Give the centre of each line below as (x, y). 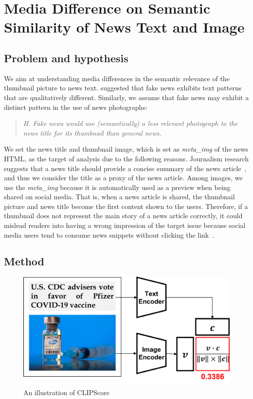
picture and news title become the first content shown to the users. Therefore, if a (126, 206)
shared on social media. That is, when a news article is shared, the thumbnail (119, 197)
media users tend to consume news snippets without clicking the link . (109, 234)
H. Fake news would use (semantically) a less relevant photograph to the (130, 123)
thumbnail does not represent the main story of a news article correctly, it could (123, 216)
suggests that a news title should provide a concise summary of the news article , (125, 168)
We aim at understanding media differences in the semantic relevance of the (117, 78)
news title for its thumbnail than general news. (92, 132)
